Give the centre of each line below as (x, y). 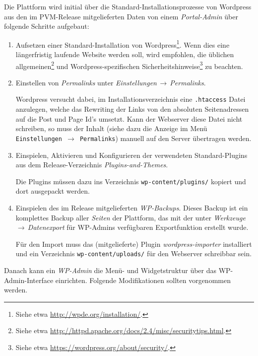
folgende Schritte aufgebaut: (47, 26)
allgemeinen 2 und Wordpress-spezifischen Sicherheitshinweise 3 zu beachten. (129, 65)
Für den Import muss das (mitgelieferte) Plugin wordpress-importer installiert (134, 244)
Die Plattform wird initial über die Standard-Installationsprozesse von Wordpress (128, 6)
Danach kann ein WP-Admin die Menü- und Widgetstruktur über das (110, 270)
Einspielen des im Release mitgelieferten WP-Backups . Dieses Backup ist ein (132, 208)
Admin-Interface (29, 280)
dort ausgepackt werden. (53, 191)
